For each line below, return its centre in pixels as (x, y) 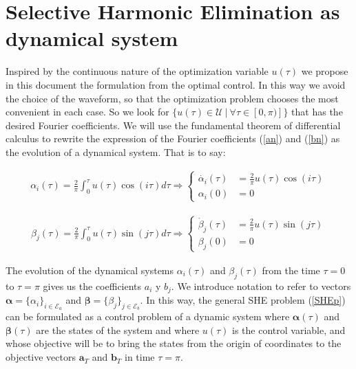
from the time (291, 270)
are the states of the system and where (118, 329)
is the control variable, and (289, 329)
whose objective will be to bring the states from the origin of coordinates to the (174, 343)
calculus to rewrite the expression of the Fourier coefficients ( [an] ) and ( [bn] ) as (173, 138)
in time (140, 357)
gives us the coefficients (92, 286)
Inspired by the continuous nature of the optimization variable (137, 71)
